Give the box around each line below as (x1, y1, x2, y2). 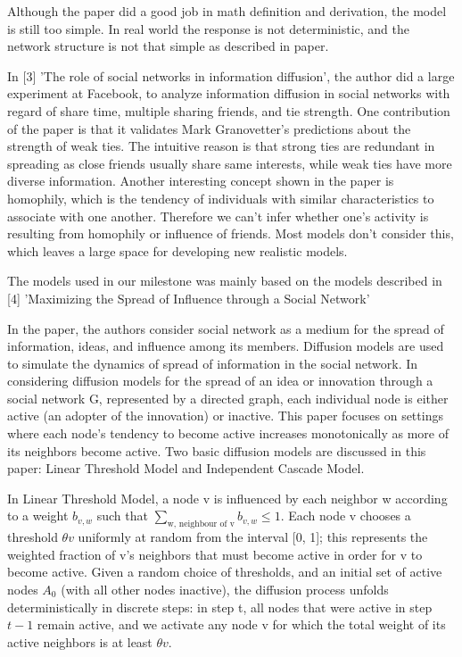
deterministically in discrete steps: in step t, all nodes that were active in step (7, 597, 433, 616)
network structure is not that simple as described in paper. (7, 37, 329, 55)
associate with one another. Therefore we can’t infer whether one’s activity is (7, 206, 429, 225)
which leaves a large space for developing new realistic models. (7, 241, 348, 260)
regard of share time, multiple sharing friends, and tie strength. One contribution (7, 101, 450, 120)
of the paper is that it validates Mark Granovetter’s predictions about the (7, 119, 411, 137)
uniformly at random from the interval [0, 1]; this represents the (78, 528, 428, 546)
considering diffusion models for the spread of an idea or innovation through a (7, 371, 433, 390)
